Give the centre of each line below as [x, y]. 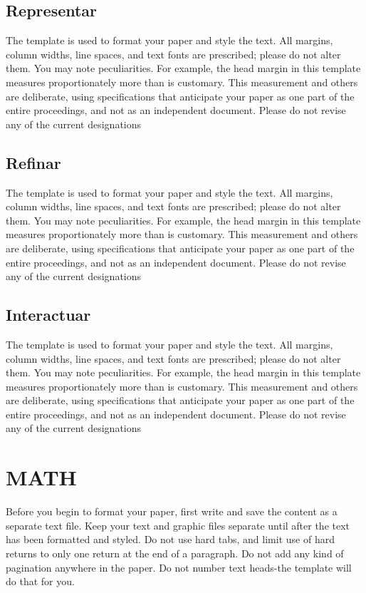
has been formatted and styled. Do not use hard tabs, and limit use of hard [170, 539]
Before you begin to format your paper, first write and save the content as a [172, 511]
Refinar [33, 162]
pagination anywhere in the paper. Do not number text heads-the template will [179, 567]
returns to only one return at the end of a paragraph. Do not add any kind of [175, 553]
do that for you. [40, 581]
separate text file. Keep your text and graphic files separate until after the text [178, 525]
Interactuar [48, 315]
